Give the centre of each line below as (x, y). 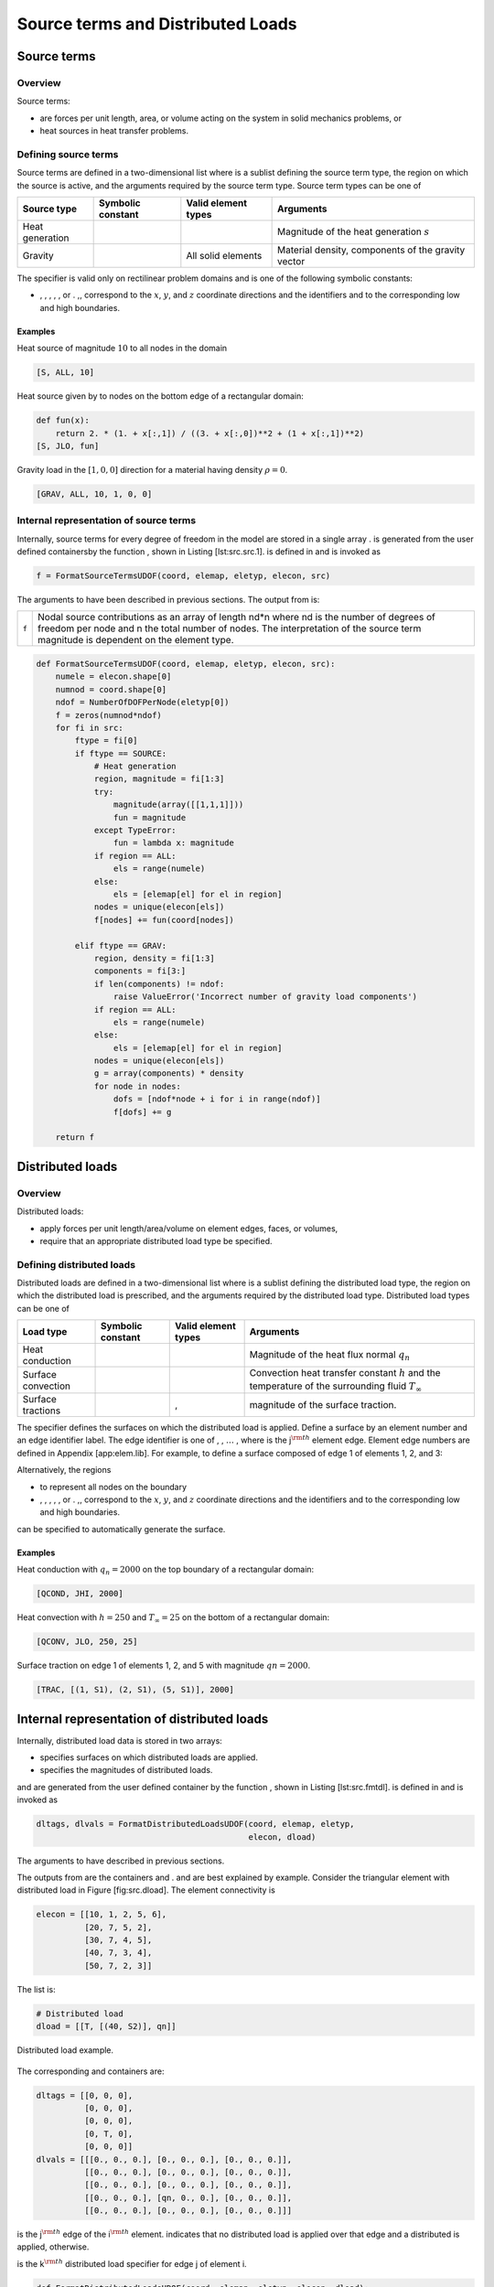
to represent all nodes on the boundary (113, 1487)
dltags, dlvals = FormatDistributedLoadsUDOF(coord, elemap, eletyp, (195, 1824)
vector (291, 262)
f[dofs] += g (142, 1112)
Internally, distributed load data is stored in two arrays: (120, 1740)
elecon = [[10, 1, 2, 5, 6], (102, 1915)
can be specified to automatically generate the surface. (121, 1529)
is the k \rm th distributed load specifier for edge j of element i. (132, 2263)
